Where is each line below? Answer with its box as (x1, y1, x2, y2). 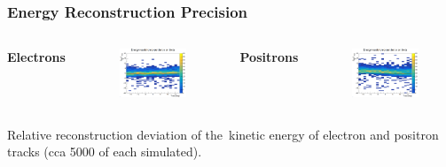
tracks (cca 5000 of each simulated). (7, 142, 202, 161)
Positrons (239, 48, 299, 66)
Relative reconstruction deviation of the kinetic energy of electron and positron (7, 125, 439, 143)
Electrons (7, 48, 66, 66)
